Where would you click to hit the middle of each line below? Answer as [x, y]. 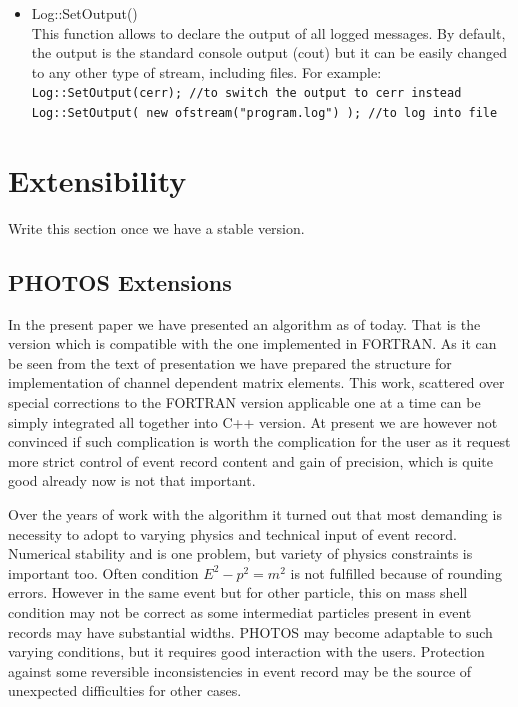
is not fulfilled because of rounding [396, 572]
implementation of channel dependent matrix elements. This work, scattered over [256, 382]
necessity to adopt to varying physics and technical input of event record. [232, 533]
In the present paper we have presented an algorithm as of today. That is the [244, 323]
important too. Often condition [103, 572]
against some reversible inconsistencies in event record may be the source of [240, 670]
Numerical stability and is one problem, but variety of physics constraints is [240, 553]
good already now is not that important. [132, 480]
